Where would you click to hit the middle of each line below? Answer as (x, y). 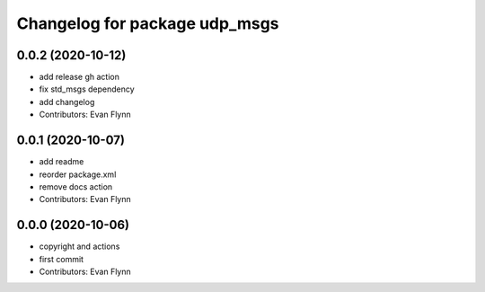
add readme (62, 162)
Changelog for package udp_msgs (148, 23)
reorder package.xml (78, 174)
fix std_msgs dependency (87, 89)
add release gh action (79, 77)
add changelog (67, 102)
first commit (62, 259)
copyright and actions (79, 246)
